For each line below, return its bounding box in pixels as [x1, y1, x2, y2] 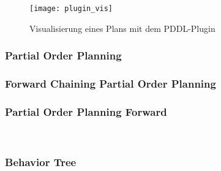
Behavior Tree [5, 154, 77, 169]
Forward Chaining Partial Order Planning [5, 76, 216, 91]
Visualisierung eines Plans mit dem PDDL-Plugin [29, 21, 215, 34]
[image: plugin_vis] [29, 4, 113, 13]
